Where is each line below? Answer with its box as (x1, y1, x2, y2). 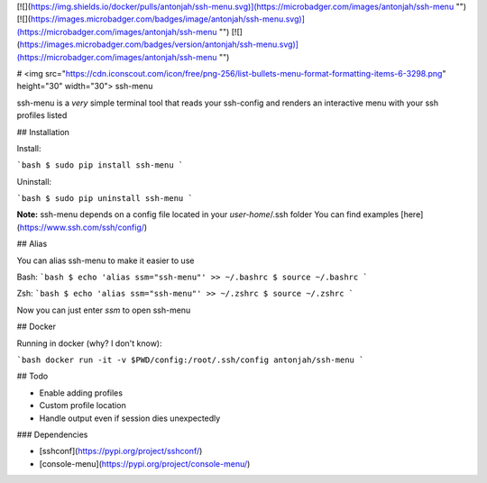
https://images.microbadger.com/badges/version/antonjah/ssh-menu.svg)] (19, 39, 299, 50)
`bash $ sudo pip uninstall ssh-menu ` (16, 194, 193, 204)
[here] (400, 209, 424, 220)
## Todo (16, 370, 49, 382)
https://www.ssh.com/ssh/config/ (19, 222, 144, 232)
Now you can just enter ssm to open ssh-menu (16, 305, 191, 315)
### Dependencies (16, 429, 88, 440)
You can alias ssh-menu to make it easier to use (16, 255, 195, 266)
